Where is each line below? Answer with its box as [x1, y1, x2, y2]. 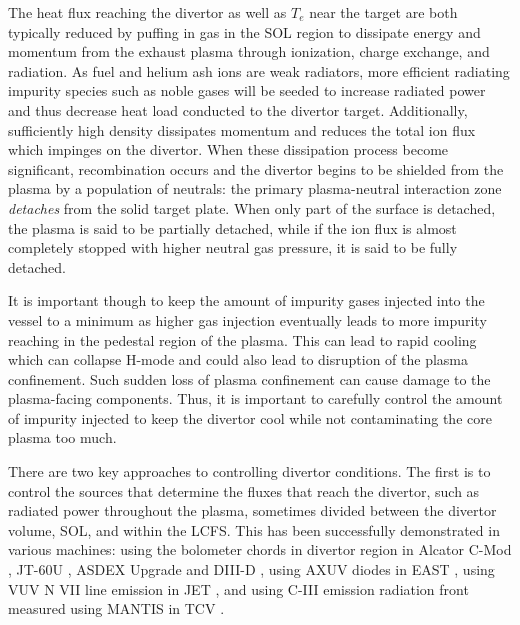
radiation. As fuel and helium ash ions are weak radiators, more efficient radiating [8, 60, 510, 81]
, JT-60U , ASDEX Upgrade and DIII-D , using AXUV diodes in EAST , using [8, 559, 495, 580]
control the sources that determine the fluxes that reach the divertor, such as [8, 480, 480, 501]
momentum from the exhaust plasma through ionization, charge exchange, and [8, 41, 490, 62]
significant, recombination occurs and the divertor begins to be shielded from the [8, 158, 504, 179]
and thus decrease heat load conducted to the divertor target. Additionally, [8, 99, 468, 120]
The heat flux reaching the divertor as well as [8, 2, 287, 22]
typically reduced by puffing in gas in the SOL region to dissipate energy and [8, 21, 481, 42]
